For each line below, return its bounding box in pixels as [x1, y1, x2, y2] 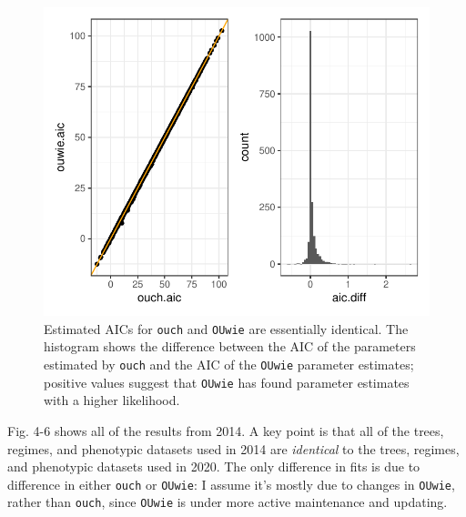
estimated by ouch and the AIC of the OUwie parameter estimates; [44, 355, 414, 374]
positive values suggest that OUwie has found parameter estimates [44, 372, 410, 391]
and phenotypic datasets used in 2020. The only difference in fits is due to [7, 457, 420, 476]
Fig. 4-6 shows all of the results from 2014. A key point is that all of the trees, [7, 421, 444, 440]
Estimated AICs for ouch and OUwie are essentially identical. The [44, 319, 409, 338]
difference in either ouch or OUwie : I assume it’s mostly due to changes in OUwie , [7, 474, 455, 493]
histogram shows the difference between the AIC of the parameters [44, 337, 416, 356]
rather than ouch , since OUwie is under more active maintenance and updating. [7, 492, 448, 512]
